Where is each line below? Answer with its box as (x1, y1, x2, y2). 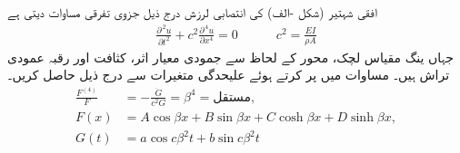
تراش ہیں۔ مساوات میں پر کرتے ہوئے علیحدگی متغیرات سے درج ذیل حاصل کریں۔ (7, 65, 450, 84)
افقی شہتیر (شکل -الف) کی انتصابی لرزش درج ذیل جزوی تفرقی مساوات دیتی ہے (7, 3, 377, 21)
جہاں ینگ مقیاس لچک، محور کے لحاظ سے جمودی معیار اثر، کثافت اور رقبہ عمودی (7, 47, 454, 66)
